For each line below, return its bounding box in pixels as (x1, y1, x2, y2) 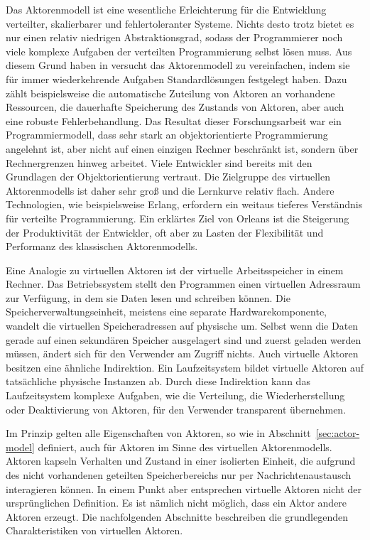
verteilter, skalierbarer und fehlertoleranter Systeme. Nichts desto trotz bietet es (6, 16, 354, 31)
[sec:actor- (315, 426, 360, 441)
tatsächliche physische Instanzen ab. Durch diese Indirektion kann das (6, 374, 310, 389)
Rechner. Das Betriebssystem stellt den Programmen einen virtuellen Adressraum (6, 276, 361, 291)
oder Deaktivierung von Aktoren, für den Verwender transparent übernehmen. (6, 401, 347, 416)
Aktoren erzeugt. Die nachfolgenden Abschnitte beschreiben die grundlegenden (6, 509, 348, 524)
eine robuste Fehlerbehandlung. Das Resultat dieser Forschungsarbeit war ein (6, 113, 342, 128)
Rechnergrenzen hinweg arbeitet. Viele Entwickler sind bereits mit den (6, 155, 312, 170)
